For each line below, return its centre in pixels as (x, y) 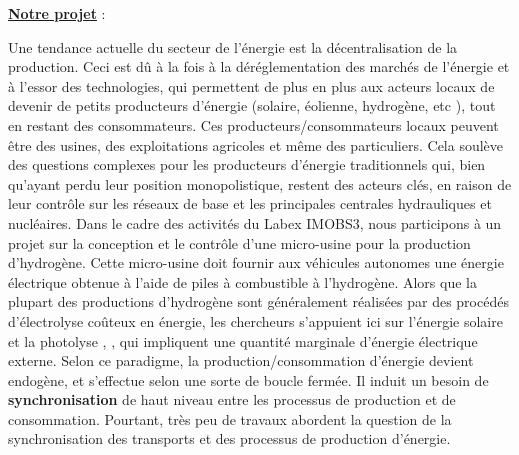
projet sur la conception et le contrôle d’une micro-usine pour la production (239, 242)
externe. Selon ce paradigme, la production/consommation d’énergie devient (241, 360)
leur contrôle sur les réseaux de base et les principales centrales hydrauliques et (250, 203)
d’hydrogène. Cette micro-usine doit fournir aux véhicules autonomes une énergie (256, 262)
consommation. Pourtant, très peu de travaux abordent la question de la (230, 418)
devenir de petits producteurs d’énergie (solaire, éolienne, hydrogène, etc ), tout (252, 105)
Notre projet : (57, 13)
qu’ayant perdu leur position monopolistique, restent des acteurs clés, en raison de (260, 183)
